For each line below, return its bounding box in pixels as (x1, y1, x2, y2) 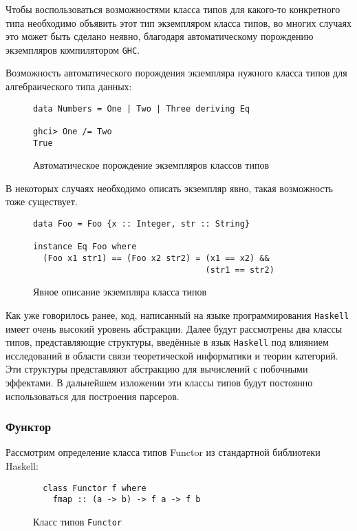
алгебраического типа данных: (6, 79, 132, 94)
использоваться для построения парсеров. (6, 388, 180, 403)
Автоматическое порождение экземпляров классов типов (33, 158, 270, 172)
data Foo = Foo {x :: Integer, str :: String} (33, 219, 250, 229)
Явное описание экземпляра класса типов (33, 284, 207, 299)
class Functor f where (43, 483, 147, 493)
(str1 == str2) (205, 264, 274, 275)
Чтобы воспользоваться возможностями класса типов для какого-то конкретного (6, 2, 340, 16)
